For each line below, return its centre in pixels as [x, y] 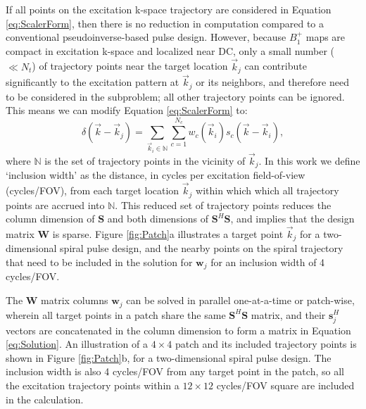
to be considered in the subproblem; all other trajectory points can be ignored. [175, 96]
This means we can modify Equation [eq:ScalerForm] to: [127, 110]
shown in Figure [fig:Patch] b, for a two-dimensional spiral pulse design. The [169, 357]
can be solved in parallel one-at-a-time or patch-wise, [240, 300]
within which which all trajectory [267, 190]
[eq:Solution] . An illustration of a [77, 344]
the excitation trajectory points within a [93, 385]
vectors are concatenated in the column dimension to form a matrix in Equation [178, 330]
